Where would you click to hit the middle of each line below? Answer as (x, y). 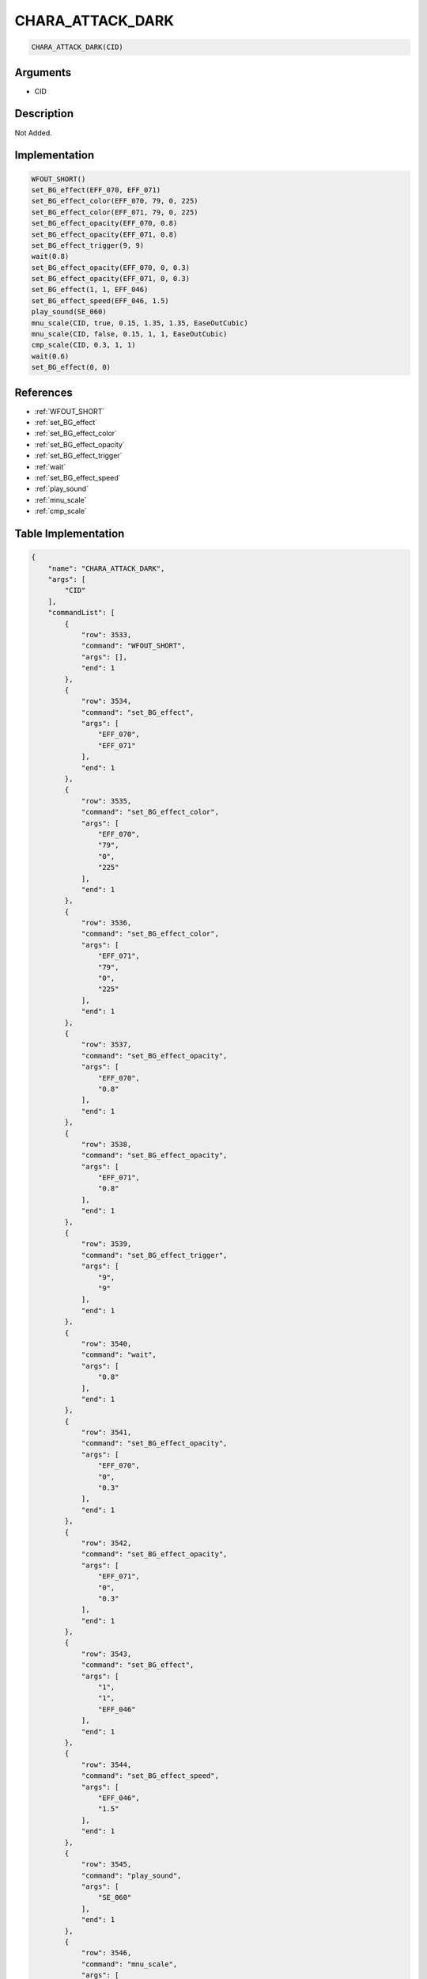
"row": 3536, (106, 923)
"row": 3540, (106, 1343)
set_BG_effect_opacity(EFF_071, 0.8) (104, 234)
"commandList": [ (81, 613)
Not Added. (34, 133)
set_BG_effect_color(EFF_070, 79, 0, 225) (115, 201)
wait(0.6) (50, 356)
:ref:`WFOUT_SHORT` (70, 411)
